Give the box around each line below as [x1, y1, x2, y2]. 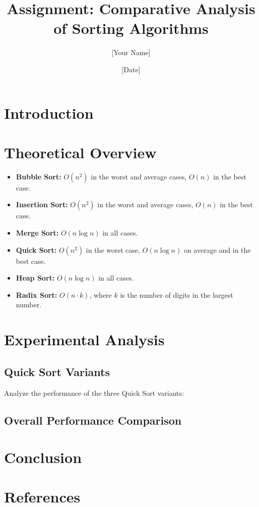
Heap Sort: [16, 272, 55, 283]
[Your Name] [111, 47, 151, 58]
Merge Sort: [16, 227, 59, 238]
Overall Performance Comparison [4, 412, 182, 428]
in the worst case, [86, 244, 140, 255]
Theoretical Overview [4, 142, 157, 162]
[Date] [121, 64, 141, 74]
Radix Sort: [16, 289, 57, 300]
